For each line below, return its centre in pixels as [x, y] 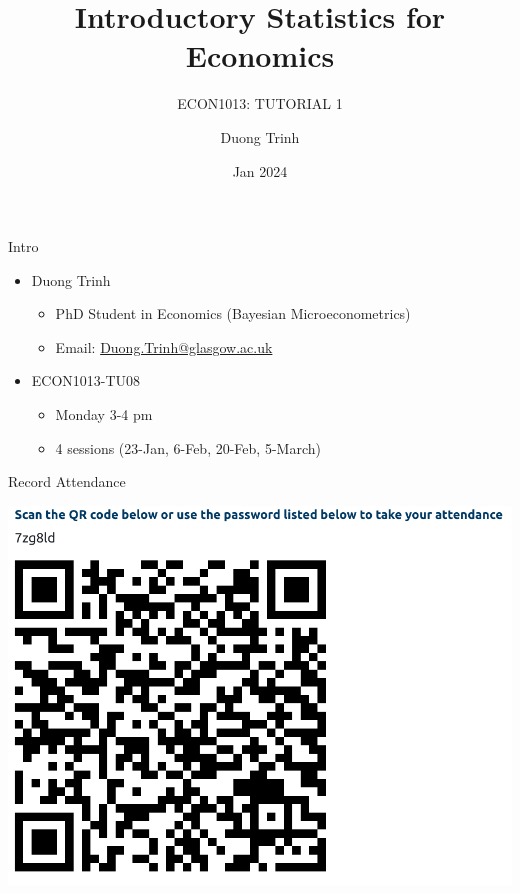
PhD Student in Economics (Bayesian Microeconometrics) [233, 313]
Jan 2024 [260, 170]
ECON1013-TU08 [86, 380]
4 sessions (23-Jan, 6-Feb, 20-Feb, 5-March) [188, 447]
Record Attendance [67, 481]
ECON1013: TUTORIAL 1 [260, 103]
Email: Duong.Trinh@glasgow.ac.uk [164, 346]
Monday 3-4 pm [104, 414]
